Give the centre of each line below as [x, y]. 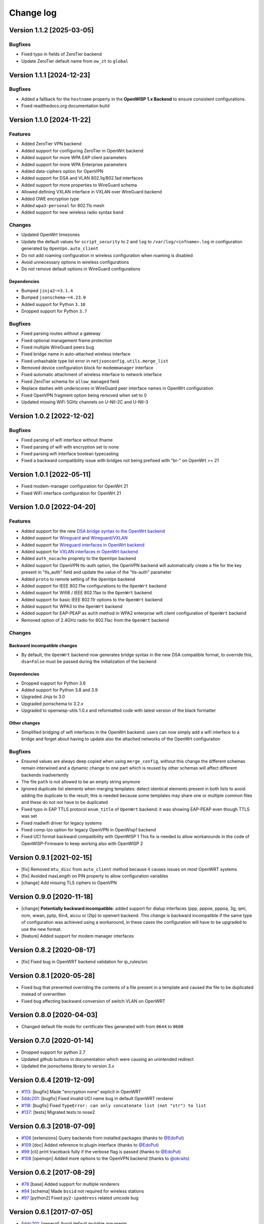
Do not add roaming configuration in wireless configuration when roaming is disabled [107, 255]
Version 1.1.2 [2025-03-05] [51, 30]
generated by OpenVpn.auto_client [60, 248]
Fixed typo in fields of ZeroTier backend [62, 54]
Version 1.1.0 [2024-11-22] [50, 120]
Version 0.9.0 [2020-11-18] [51, 897]
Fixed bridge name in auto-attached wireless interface [76, 354]
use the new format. [42, 929]
